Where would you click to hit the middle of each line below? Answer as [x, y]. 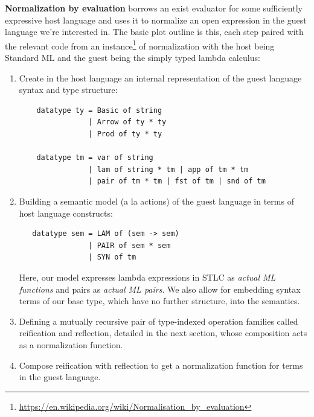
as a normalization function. [71, 344]
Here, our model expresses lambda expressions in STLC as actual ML [147, 277]
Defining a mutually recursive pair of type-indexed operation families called [159, 321]
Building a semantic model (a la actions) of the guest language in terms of [156, 201]
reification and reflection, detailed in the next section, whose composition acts [163, 333]
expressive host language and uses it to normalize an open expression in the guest [156, 20]
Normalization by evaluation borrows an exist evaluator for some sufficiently [154, 8]
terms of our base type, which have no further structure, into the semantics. [159, 301]
